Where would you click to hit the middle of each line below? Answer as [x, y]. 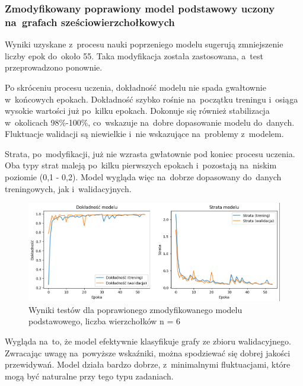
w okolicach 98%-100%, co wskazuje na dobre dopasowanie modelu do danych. [150, 122]
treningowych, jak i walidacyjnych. [68, 188]
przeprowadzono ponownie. [54, 67]
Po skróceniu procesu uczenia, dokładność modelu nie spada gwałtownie [135, 87]
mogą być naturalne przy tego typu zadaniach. [89, 376]
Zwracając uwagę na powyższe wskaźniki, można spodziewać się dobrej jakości [148, 352]
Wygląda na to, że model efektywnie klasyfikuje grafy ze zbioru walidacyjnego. [148, 341]
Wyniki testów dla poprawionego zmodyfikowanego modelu [135, 309]
